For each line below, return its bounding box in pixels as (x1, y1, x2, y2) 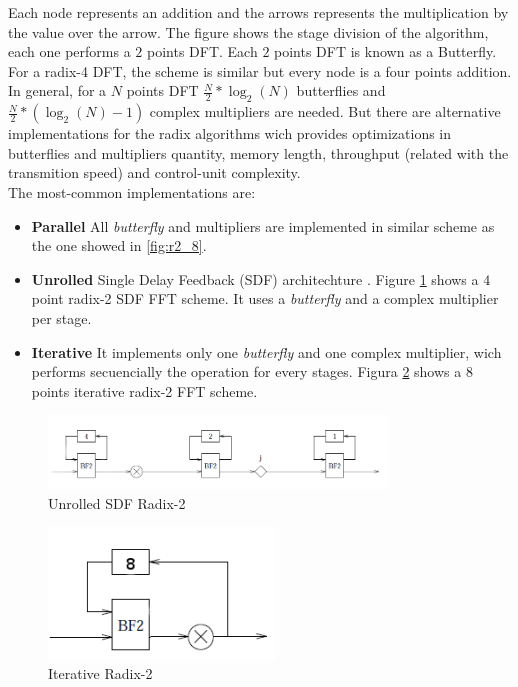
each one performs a (8, 41, 131, 62)
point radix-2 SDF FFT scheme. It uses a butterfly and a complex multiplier (31, 288, 499, 309)
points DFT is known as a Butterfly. (274, 41, 497, 62)
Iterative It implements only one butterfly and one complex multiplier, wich (31, 341, 502, 362)
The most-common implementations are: (8, 181, 256, 202)
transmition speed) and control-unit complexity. (8, 162, 301, 183)
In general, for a (8, 80, 107, 101)
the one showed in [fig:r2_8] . (31, 235, 207, 256)
